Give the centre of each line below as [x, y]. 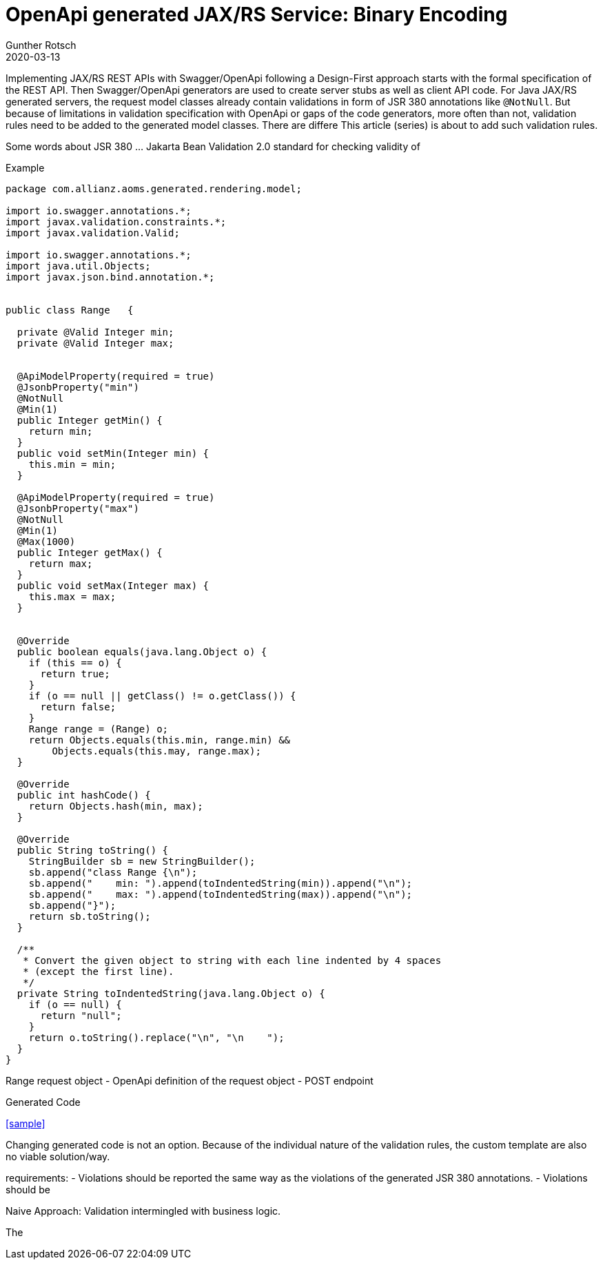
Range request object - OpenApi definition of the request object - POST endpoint [190, 1080]
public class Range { [70, 310]
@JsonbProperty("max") [78, 508]
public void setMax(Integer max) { [113, 585]
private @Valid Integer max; [95, 343]
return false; [78, 707]
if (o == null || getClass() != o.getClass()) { [162, 696]
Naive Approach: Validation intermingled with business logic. [143, 1211]
